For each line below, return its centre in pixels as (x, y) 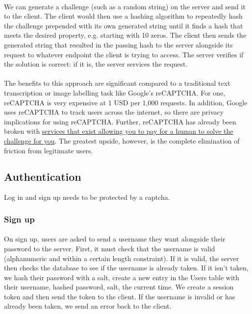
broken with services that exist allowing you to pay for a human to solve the (119, 131)
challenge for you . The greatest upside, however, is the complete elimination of (122, 140)
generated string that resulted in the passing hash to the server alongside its (118, 44)
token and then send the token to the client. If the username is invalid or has (120, 296)
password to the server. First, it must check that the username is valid (110, 248)
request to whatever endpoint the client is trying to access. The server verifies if (124, 54)
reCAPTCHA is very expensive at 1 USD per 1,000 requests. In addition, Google (126, 102)
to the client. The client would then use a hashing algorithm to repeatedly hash (123, 16)
